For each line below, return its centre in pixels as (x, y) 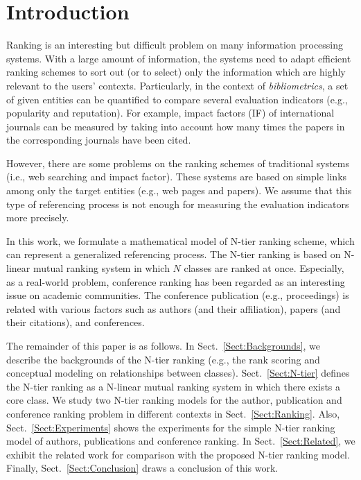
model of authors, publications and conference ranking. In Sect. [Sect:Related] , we (181, 441)
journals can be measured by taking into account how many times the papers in (176, 126)
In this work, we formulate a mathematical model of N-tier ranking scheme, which (180, 240)
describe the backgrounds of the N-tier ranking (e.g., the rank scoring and (163, 359)
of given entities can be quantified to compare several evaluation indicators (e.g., (177, 99)
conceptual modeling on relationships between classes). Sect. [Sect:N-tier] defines (178, 373)
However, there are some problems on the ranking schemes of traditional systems (178, 163)
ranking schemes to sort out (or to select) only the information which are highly (176, 72)
